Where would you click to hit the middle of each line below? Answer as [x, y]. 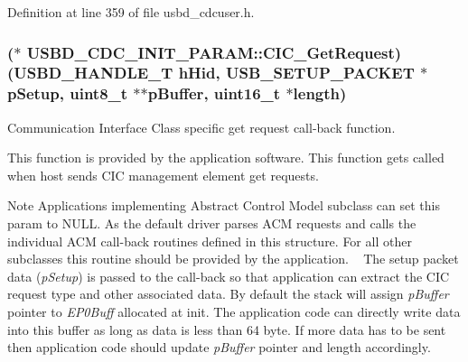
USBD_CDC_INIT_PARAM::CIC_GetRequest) [214, 52]
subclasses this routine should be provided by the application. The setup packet [233, 259]
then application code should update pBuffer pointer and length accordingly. [219, 347]
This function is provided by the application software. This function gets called [226, 158]
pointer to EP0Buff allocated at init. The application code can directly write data [234, 311]
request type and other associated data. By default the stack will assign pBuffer [228, 294]
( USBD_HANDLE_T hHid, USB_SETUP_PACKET [211, 73]
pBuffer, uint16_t [214, 93]
